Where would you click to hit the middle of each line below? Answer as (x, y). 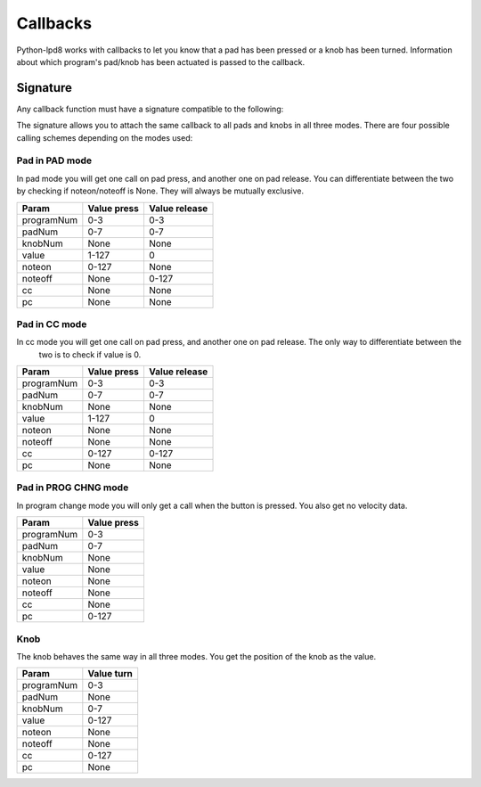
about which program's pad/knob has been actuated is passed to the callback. (161, 61)
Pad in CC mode (52, 324)
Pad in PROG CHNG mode (73, 488)
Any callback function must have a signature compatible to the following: (150, 109)
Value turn (110, 674)
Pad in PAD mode (54, 160)
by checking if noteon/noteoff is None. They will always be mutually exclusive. (160, 191)
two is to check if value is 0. (90, 354)
